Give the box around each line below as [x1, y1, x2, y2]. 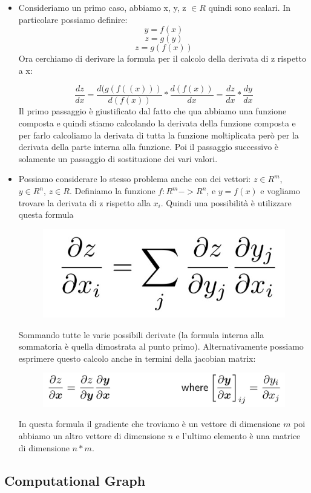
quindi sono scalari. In [208, 1, 291, 13]
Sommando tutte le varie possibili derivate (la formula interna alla [18, 328, 264, 341]
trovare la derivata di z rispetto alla [18, 196, 151, 209]
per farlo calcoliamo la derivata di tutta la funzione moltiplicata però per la [18, 128, 299, 141]
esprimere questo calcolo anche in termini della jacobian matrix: [18, 351, 256, 364]
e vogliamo [260, 184, 300, 197]
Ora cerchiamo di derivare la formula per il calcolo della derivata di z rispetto [18, 52, 307, 65]
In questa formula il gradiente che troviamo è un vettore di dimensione [18, 417, 281, 430]
